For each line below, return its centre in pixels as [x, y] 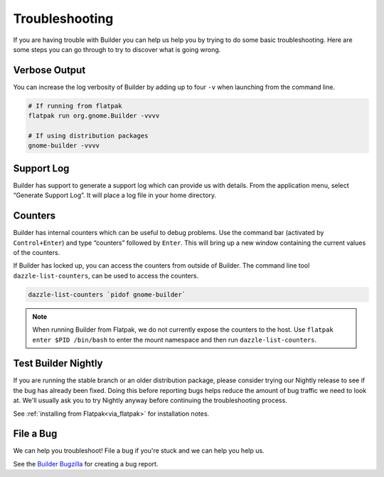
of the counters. [37, 252]
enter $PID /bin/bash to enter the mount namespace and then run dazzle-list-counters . [175, 340]
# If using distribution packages [88, 136]
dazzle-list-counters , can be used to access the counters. [106, 276]
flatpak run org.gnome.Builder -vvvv [94, 116]
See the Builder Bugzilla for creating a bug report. [86, 463]
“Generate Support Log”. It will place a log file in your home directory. [115, 195]
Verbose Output [49, 70]
